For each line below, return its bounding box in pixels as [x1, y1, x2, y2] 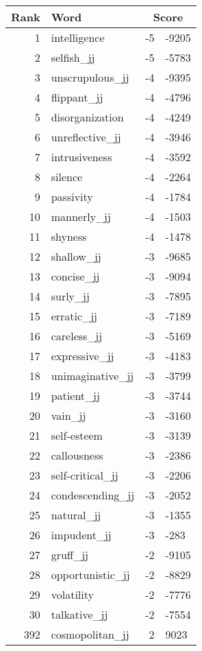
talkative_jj [51, 606, 108, 622]
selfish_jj [51, 49, 95, 65]
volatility [51, 587, 94, 602]
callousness [51, 447, 103, 463]
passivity [51, 189, 93, 204]
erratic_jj [51, 308, 97, 324]
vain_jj [51, 407, 86, 423]
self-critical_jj [51, 467, 118, 483]
